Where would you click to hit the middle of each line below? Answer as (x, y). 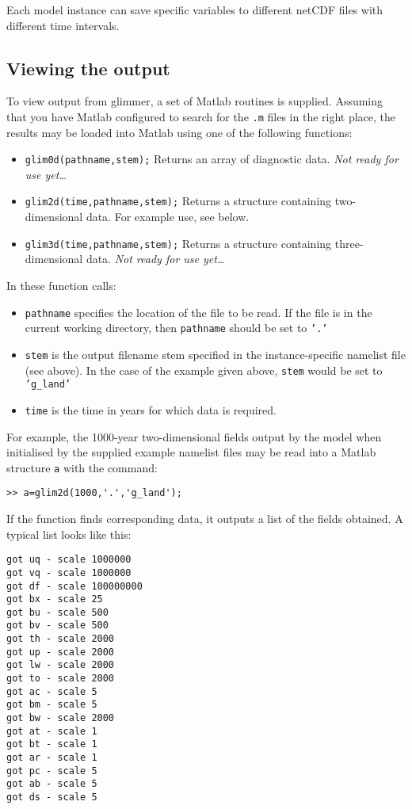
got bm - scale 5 (52, 705)
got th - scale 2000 (61, 639)
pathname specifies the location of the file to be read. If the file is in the (198, 312)
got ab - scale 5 (52, 784)
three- (349, 243)
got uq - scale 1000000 (69, 560)
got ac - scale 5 (52, 691)
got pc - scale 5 (52, 771)
